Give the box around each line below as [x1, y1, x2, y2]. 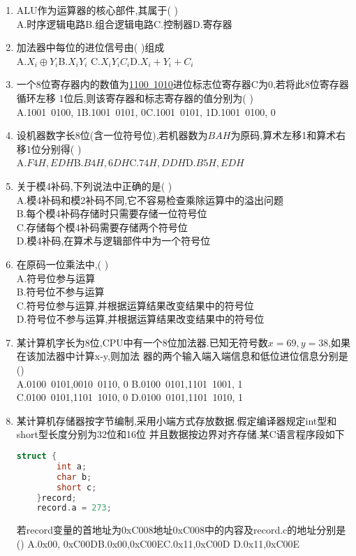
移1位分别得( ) [16, 141, 82, 156]
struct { [16, 451, 57, 462]
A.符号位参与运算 [16, 270, 96, 285]
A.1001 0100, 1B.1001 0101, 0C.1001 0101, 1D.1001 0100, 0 [16, 104, 276, 119]
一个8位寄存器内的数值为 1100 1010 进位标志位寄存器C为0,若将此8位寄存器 [16, 77, 349, 92]
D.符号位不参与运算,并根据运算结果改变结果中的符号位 [16, 312, 265, 326]
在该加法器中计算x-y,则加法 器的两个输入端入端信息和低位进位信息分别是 [16, 349, 348, 363]
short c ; [57, 482, 97, 492]
